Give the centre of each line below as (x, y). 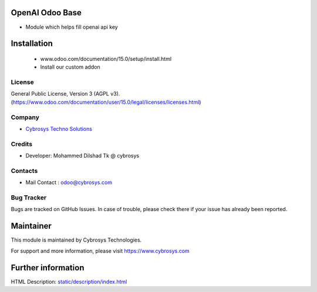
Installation (32, 44)
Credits (21, 144)
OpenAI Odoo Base (46, 13)
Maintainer (31, 226)
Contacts (24, 171)
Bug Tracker (29, 198)
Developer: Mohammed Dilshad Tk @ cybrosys (82, 156)
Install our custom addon (70, 67)
